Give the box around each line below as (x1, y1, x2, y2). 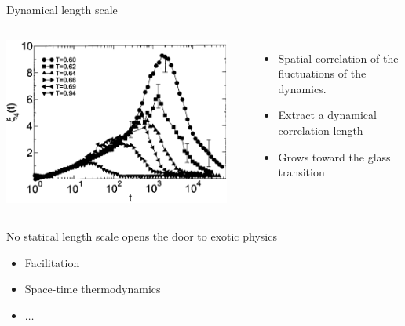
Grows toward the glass (278, 148, 391, 165)
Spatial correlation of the (278, 49, 399, 66)
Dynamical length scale (6, 2, 118, 17)
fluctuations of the (278, 65, 367, 81)
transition (278, 164, 325, 180)
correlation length (278, 121, 363, 138)
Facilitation (24, 254, 80, 270)
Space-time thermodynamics (24, 281, 161, 297)
